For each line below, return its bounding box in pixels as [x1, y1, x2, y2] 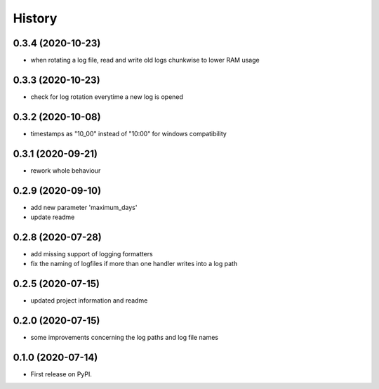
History [13, 11, 58, 26]
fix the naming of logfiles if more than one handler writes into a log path [30, 260, 238, 268]
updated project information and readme [30, 296, 148, 305]
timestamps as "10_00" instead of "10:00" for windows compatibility [30, 129, 227, 138]
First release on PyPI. [30, 370, 93, 378]
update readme [30, 213, 75, 221]
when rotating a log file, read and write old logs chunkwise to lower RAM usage [30, 56, 260, 65]
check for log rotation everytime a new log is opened [30, 92, 184, 101]
